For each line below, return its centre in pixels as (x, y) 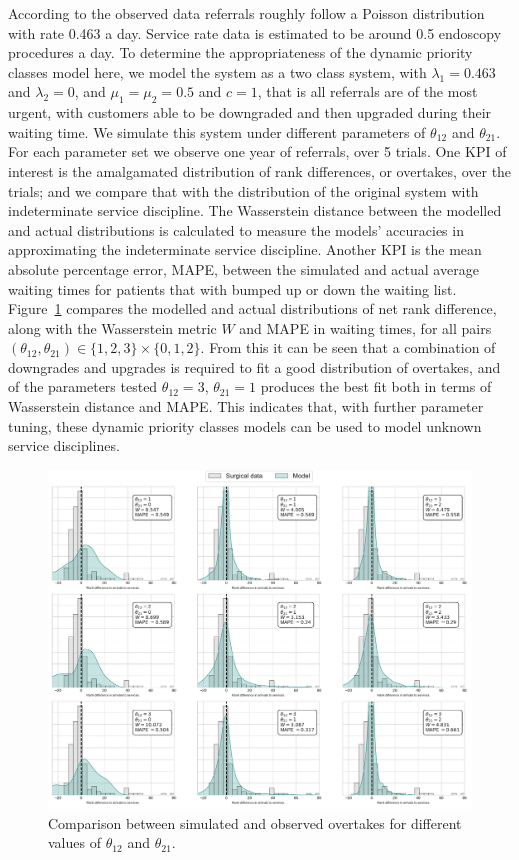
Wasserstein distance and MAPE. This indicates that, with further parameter (246, 406)
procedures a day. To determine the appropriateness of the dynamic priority (240, 52)
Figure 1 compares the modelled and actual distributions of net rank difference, (252, 308)
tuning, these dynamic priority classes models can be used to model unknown (245, 425)
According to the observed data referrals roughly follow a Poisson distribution (246, 13)
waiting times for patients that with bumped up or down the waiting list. (232, 288)
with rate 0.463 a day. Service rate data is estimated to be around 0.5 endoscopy (255, 32)
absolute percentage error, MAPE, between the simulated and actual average (243, 268)
